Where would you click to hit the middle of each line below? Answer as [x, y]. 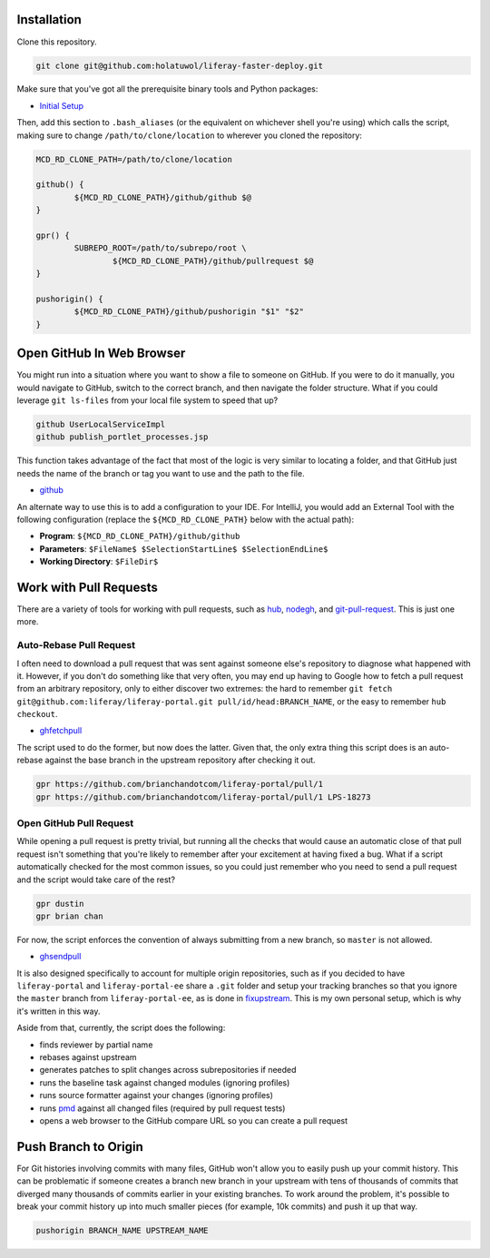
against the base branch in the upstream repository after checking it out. [181, 760]
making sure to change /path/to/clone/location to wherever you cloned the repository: [190, 135]
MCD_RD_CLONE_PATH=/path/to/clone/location [134, 159]
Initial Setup [62, 105]
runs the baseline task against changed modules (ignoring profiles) [165, 1082]
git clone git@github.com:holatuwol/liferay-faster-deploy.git [180, 65]
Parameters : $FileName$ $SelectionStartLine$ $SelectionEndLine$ [184, 548]
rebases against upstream [88, 1057]
